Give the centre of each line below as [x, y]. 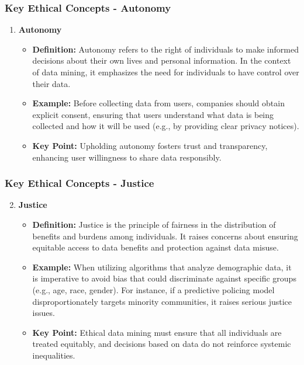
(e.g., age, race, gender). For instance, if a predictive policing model [153, 289]
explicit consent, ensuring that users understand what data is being [153, 114]
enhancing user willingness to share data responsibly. [127, 157]
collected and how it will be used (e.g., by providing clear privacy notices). [166, 126]
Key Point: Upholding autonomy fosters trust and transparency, [150, 145]
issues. [44, 313]
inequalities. [54, 355]
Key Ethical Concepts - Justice [80, 183]
